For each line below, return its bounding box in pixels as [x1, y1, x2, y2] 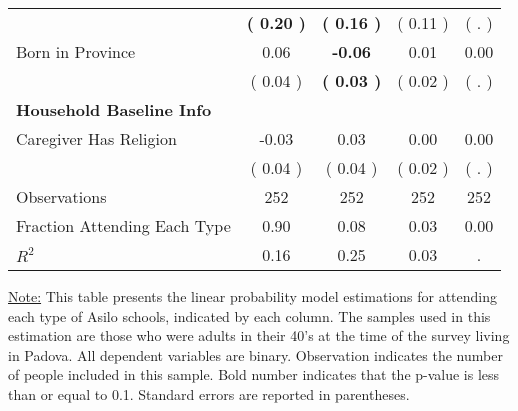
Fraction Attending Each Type [16, 214, 231, 237]
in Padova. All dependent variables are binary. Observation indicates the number [8, 344, 503, 365]
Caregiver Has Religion [16, 127, 177, 150]
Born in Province [16, 40, 136, 63]
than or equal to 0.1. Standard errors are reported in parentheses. [8, 383, 410, 404]
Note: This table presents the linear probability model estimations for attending [8, 286, 498, 306]
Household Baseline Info [16, 98, 212, 121]
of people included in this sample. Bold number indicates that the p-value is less [8, 364, 500, 385]
